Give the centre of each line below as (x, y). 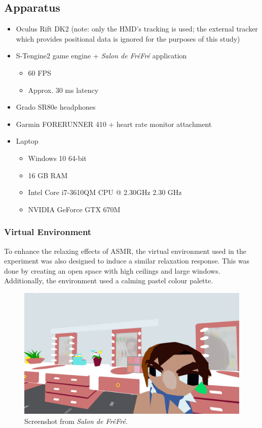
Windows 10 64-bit (57, 158)
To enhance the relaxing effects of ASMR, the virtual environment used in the (125, 251)
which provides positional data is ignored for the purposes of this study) (128, 38)
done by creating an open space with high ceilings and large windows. (112, 270)
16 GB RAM (48, 175)
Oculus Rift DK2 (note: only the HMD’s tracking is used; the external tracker (137, 29)
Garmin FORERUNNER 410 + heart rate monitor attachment (114, 124)
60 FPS (40, 72)
